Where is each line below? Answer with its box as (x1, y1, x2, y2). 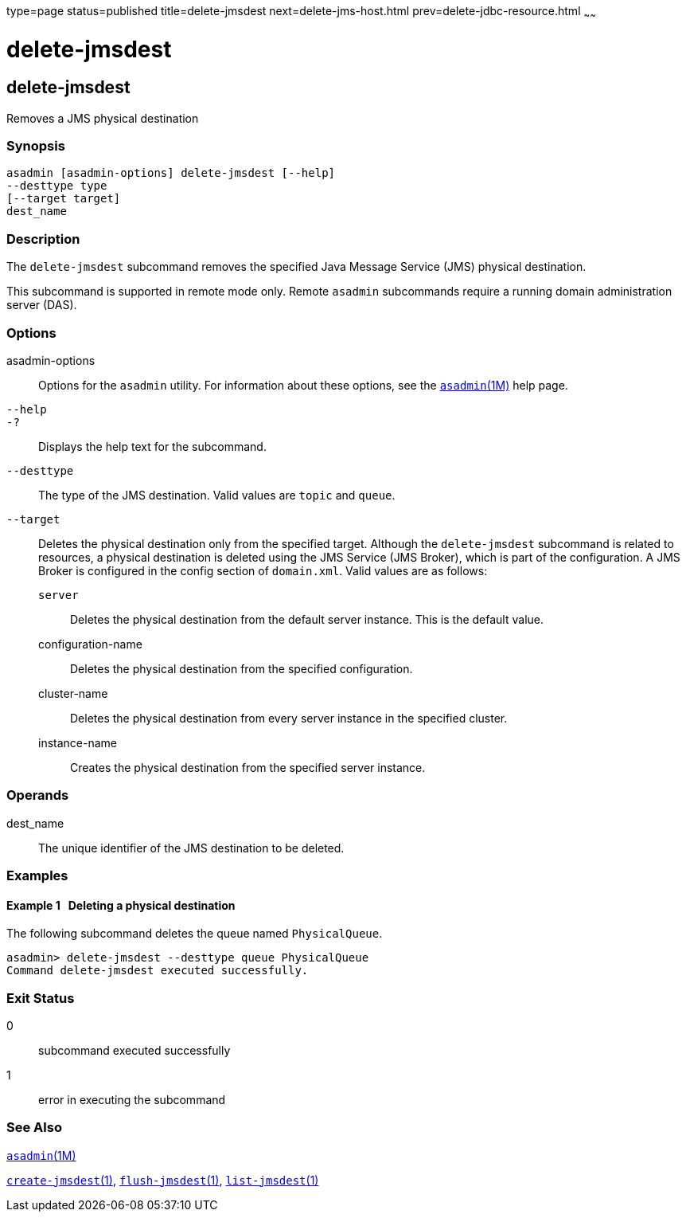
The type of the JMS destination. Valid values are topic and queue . (38, 488, 396, 502)
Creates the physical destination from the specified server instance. (70, 760, 426, 774)
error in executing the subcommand (38, 1093, 226, 1107)
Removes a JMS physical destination (6, 111, 199, 125)
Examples (6, 867, 68, 884)
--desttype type (6, 179, 107, 193)
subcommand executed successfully (38, 1044, 231, 1058)
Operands (6, 787, 69, 804)
